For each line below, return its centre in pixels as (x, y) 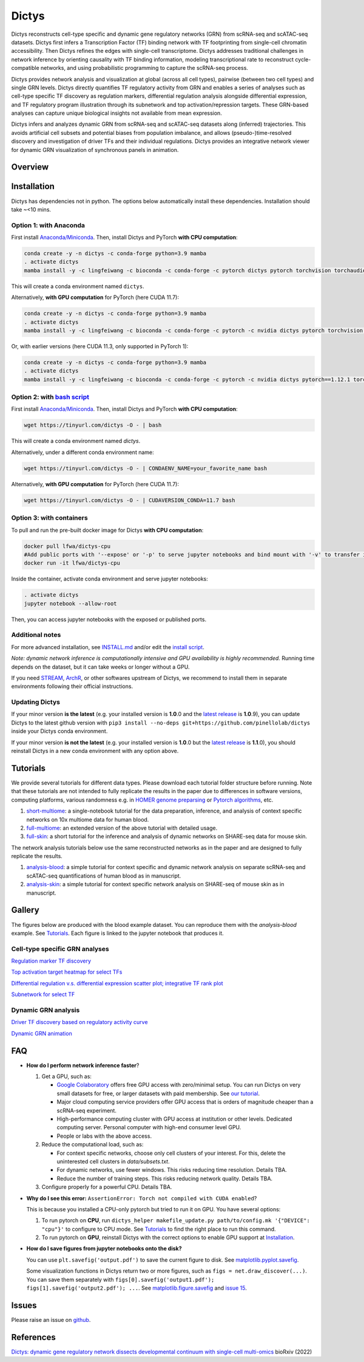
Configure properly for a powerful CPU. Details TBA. (107, 1187)
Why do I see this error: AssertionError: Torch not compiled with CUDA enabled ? (142, 1198)
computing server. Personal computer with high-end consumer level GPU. (149, 1127)
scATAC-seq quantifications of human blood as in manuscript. (104, 876)
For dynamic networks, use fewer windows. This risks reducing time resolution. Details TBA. (172, 1170)
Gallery (25, 910)
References (33, 1337)
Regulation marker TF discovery (51, 961)
